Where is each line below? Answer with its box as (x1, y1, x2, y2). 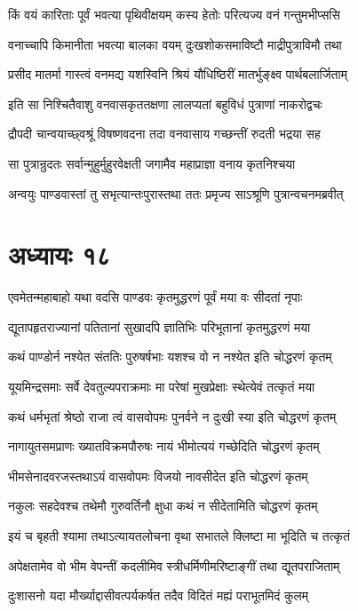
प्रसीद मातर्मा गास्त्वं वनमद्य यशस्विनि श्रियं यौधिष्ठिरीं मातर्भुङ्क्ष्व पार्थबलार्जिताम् (8, 65, 347, 83)
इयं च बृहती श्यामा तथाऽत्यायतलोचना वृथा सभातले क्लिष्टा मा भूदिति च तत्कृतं (8, 527, 350, 545)
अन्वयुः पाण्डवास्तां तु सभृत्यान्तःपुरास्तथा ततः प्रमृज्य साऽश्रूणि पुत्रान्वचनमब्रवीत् (8, 184, 344, 202)
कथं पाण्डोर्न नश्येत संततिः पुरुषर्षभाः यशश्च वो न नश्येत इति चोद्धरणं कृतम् (8, 347, 332, 366)
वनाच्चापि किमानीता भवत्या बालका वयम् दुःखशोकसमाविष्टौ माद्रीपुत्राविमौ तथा (8, 35, 342, 53)
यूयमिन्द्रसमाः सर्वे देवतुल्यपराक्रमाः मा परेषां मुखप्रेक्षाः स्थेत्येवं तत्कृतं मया (8, 377, 315, 396)
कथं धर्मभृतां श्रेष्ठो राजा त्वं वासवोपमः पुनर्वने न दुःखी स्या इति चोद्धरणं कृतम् (8, 407, 337, 425)
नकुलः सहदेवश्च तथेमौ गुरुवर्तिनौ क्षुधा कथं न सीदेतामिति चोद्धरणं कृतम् (8, 496, 318, 515)
